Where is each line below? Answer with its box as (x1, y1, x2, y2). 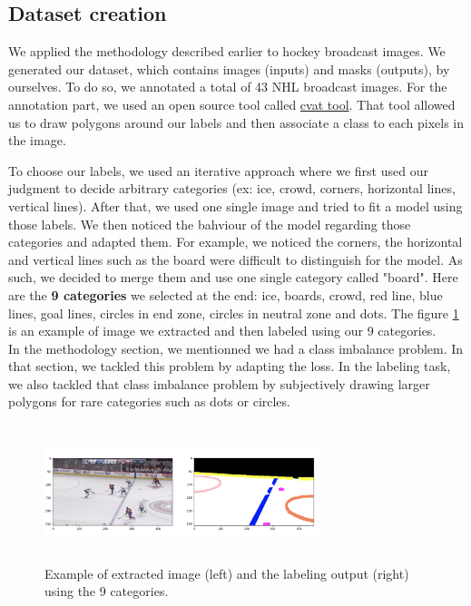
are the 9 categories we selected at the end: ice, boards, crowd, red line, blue (8, 285, 443, 304)
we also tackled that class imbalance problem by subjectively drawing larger (8, 374, 430, 393)
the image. (8, 131, 66, 150)
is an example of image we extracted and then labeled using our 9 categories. (8, 321, 437, 340)
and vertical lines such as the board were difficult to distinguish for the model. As (8, 249, 463, 269)
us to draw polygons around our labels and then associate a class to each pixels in (8, 112, 464, 132)
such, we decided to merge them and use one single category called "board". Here (8, 268, 458, 287)
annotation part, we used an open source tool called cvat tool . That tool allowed (8, 94, 456, 113)
